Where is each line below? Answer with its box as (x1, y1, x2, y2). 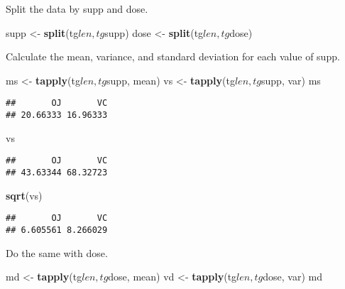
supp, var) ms (261, 72, 321, 87)
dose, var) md (263, 269, 322, 284)
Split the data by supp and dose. (6, 1, 148, 16)
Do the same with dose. (6, 245, 108, 260)
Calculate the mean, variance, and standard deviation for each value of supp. (6, 49, 340, 64)
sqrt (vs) (6, 187, 43, 202)
